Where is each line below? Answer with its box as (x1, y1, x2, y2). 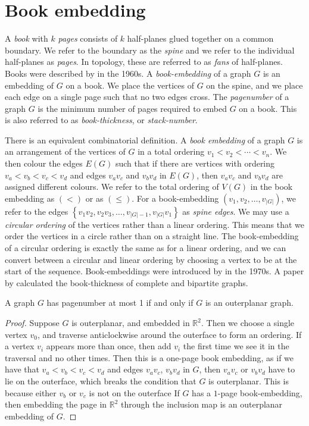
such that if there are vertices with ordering (115, 157, 275, 170)
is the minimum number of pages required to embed (38, 102, 227, 114)
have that (5, 363, 39, 375)
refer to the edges (5, 205, 68, 217)
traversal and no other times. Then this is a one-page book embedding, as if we (5, 351, 294, 364)
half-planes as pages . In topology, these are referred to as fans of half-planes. (5, 55, 283, 68)
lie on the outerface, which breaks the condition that (5, 374, 196, 387)
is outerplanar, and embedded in (71, 317, 190, 328)
